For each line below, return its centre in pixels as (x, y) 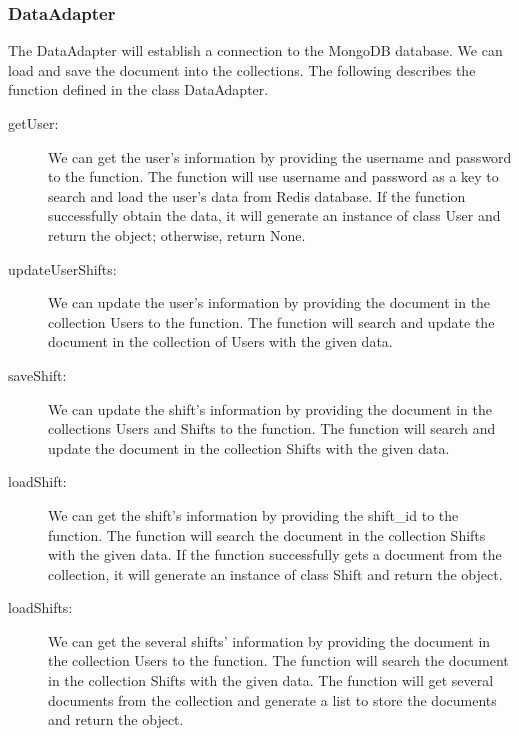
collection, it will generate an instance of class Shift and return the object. (275, 573)
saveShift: (37, 374)
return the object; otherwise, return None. (177, 234)
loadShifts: (40, 607)
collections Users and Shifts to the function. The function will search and (272, 428)
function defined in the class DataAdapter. (138, 89)
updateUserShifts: (62, 268)
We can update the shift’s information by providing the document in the (270, 408)
